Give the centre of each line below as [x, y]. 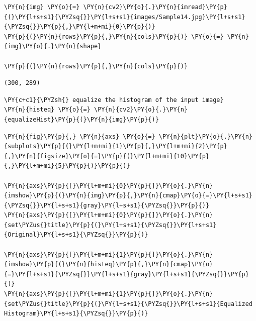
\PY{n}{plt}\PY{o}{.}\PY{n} [205, 136]
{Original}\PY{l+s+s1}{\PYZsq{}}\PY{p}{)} [76, 235]
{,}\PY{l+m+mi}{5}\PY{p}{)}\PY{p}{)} [67, 166]
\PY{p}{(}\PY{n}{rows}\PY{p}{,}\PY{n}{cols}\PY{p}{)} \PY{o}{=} [114, 36]
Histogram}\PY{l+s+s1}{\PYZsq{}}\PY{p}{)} [76, 314]
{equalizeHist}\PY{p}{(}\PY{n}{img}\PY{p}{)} [81, 119]
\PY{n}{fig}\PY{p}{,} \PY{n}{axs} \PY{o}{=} [80, 136]
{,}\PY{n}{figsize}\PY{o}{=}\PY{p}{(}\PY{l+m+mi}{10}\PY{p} [107, 156]
